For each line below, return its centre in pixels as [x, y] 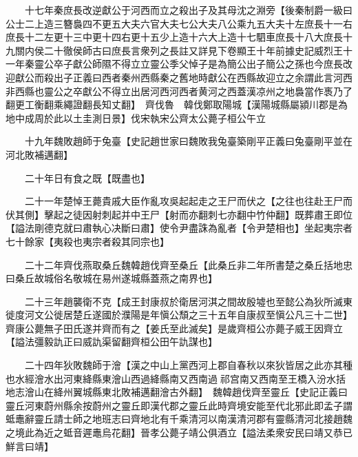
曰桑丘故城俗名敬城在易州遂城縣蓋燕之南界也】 [112, 278]
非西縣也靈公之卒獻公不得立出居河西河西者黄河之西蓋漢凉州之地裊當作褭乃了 [179, 91]
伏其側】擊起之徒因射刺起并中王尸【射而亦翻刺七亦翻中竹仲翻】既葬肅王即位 [179, 214]
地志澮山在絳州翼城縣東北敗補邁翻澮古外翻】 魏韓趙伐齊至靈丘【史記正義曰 [177, 392]
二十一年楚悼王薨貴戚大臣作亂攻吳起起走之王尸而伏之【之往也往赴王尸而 [188, 201]
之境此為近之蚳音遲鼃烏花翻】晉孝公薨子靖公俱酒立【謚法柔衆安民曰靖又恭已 [179, 433]
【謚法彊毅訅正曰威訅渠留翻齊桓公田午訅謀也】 [112, 342]
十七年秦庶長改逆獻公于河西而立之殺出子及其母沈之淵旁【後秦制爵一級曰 [188, 10]
